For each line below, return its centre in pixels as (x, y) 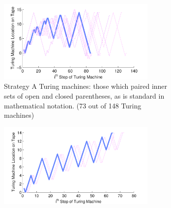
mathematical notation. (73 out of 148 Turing (73, 105)
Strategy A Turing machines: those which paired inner (86, 86)
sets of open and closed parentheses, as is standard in (84, 96)
